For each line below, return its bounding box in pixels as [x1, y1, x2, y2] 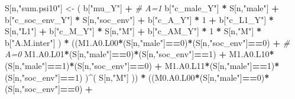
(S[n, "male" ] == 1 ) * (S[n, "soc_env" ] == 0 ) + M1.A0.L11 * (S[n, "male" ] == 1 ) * [5, 59, 280, 71]
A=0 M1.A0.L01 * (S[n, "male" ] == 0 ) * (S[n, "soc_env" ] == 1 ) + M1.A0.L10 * [5, 48, 274, 60]
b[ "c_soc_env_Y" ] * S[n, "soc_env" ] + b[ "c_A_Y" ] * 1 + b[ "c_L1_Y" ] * [5, 13, 274, 25]
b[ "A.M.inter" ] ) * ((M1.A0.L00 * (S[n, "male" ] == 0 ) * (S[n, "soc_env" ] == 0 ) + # [5, 36, 290, 48]
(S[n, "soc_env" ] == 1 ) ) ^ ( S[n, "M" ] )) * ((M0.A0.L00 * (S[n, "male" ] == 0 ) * [5, 71, 270, 83]
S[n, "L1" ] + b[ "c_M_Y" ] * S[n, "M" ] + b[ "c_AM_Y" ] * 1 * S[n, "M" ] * [5, 25, 261, 37]
